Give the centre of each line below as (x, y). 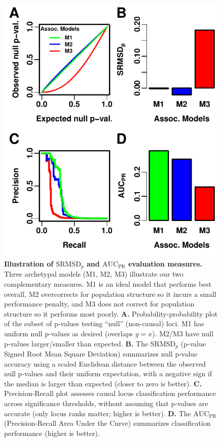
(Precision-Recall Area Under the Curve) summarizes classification (107, 423)
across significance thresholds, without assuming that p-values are (106, 403)
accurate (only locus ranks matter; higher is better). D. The (98, 413)
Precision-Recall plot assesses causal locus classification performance (110, 393)
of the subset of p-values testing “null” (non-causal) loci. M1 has (104, 323)
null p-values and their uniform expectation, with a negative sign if (108, 373)
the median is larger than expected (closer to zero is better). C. (103, 383)
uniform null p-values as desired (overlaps (68, 333)
